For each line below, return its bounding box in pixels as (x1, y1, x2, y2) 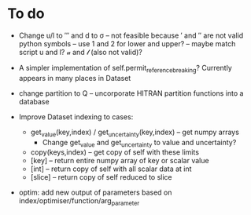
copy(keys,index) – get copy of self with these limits (30, 148, 200, 157)
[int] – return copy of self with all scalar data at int (30, 164, 192, 173)
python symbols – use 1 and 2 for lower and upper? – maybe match (18, 38, 236, 48)
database (18, 97, 50, 106)
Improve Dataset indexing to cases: (18, 111, 134, 122)
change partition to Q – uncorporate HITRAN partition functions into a (18, 88, 244, 98)
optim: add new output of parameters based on (18, 188, 172, 197)
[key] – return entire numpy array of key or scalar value (30, 156, 209, 166)
